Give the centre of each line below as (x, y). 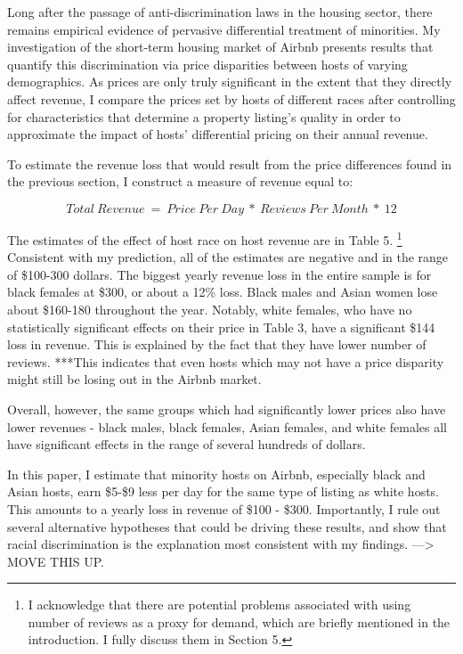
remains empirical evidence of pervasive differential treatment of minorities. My (224, 29)
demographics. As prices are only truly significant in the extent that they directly (230, 82)
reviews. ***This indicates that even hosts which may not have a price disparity (226, 361)
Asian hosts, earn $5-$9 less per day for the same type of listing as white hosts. (223, 491)
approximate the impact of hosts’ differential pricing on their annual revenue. (218, 134)
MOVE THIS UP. (56, 561)
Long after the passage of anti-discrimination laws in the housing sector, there (220, 12)
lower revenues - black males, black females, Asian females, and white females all (227, 426)
